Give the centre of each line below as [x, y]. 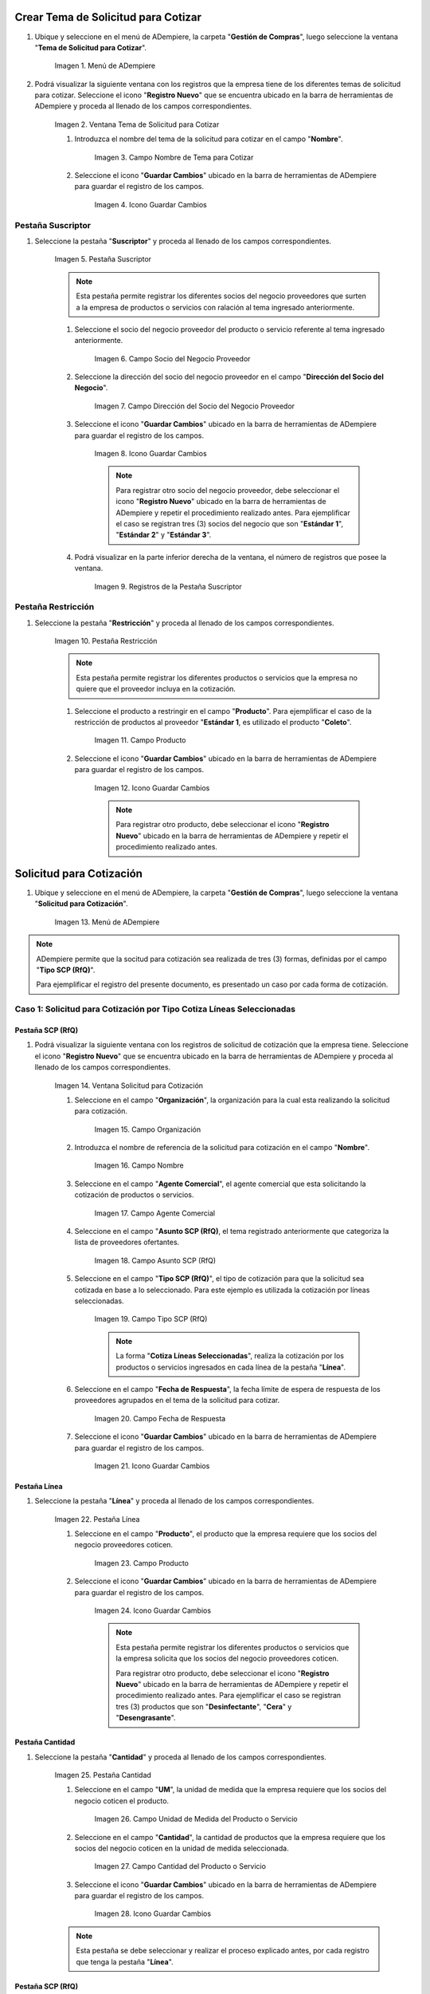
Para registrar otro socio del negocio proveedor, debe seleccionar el [228, 490]
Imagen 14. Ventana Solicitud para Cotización [129, 1086]
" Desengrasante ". [146, 1718]
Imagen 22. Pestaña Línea [97, 1519]
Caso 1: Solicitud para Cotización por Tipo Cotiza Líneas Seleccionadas [155, 1009]
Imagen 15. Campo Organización [148, 1129]
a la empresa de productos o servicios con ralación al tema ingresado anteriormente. [215, 307]
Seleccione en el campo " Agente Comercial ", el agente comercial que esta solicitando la [220, 1184]
